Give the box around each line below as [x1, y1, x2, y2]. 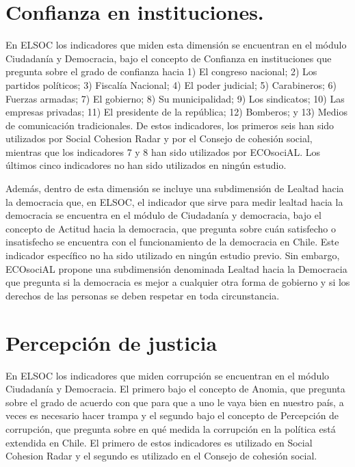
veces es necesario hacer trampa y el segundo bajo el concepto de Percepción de [5, 408, 339, 423]
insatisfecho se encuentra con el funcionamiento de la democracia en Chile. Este [5, 235, 339, 249]
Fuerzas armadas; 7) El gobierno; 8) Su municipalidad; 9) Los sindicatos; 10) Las [5, 91, 345, 105]
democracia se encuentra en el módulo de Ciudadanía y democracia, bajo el [5, 208, 321, 222]
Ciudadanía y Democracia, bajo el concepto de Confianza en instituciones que [5, 51, 332, 65]
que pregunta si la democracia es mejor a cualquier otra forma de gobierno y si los [5, 275, 350, 289]
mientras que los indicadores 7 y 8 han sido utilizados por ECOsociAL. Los [5, 144, 321, 159]
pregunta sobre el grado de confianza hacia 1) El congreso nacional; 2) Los [5, 64, 317, 79]
